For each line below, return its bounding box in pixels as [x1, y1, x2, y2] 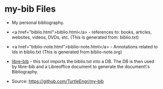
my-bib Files [4, 3, 56, 15]
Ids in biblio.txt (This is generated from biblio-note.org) [11, 49, 122, 55]
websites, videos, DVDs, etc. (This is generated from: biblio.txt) [11, 34, 139, 40]
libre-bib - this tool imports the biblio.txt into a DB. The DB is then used [11, 58, 154, 64]
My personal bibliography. [11, 20, 64, 25]
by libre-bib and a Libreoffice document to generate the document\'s [11, 64, 150, 69]
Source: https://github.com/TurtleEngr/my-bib [11, 78, 104, 84]
